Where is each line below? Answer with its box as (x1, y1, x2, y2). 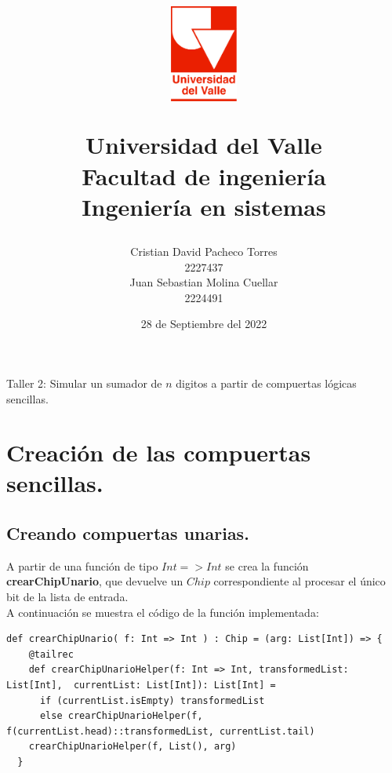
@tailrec (28, 648, 74, 660)
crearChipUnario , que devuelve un (6, 573, 183, 589)
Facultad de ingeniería (82, 159, 326, 191)
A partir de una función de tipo (6, 557, 158, 574)
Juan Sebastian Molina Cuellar (129, 274, 278, 290)
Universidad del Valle (85, 129, 322, 161)
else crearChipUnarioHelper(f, (39, 710, 203, 722)
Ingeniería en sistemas (82, 190, 326, 222)
